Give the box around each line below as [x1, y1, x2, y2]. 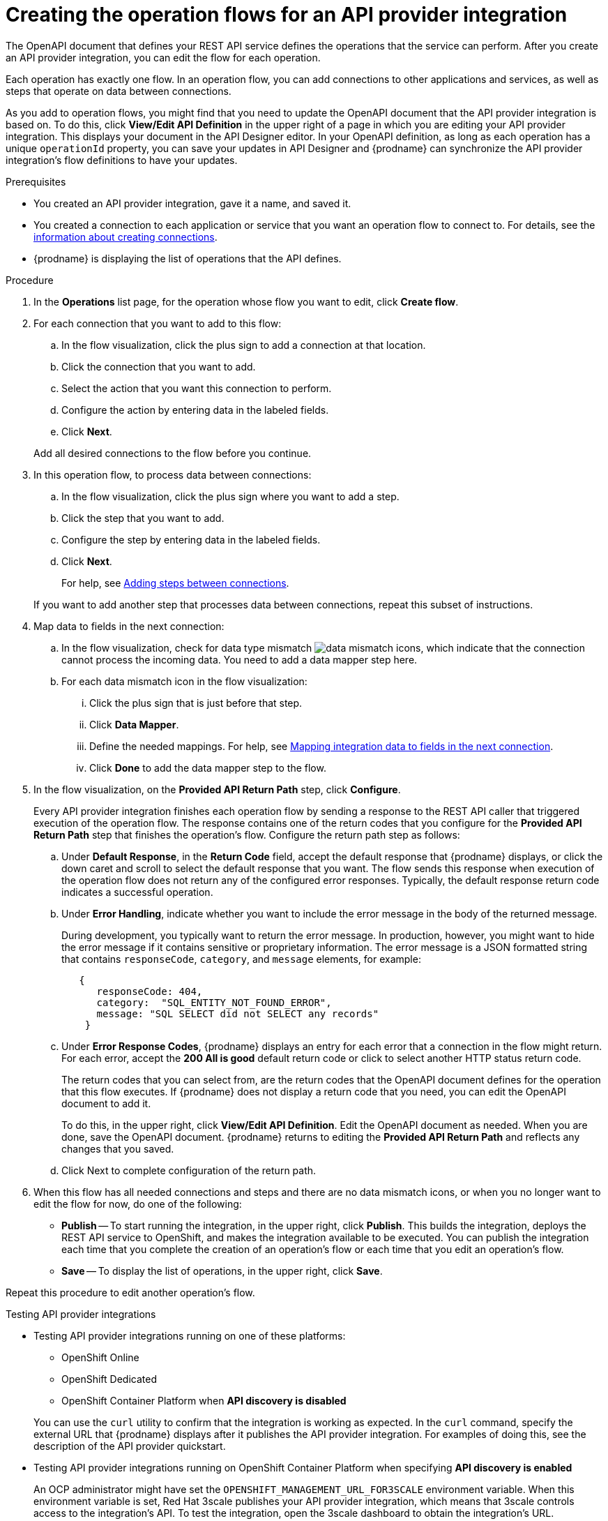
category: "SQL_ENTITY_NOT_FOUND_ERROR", [96, 996, 332, 1008]
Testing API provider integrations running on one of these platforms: [33, 1329, 346, 1342]
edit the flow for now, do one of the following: [33, 1197, 242, 1210]
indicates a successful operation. [61, 885, 213, 898]
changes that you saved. [61, 1142, 174, 1155]
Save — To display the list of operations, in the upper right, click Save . [61, 1264, 383, 1277]
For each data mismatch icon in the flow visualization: [61, 675, 307, 687]
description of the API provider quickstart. [33, 1439, 226, 1452]
